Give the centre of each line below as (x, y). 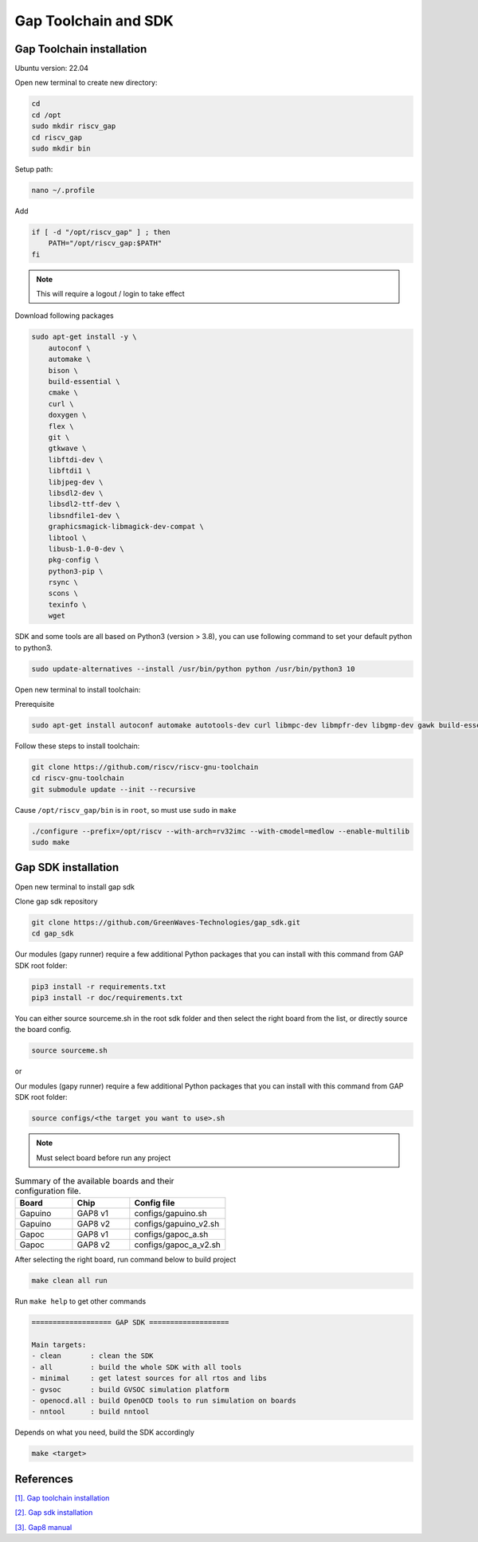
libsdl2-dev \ (76, 493)
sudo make (51, 842)
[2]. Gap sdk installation (54, 1513)
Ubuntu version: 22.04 (52, 69)
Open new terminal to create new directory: (86, 83)
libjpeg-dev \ (76, 482)
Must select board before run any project (104, 1157)
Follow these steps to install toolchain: (77, 746)
